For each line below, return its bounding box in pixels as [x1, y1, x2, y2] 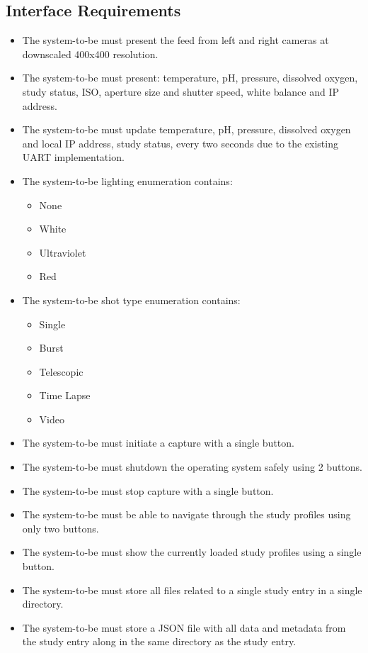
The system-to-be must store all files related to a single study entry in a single [22, 582, 362, 597]
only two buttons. [22, 520, 99, 535]
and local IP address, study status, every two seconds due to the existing [22, 135, 338, 150]
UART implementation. [22, 150, 125, 164]
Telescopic [39, 364, 84, 379]
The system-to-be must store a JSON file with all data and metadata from [22, 620, 346, 635]
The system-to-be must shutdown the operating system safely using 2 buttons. [22, 459, 362, 474]
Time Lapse [39, 388, 91, 403]
